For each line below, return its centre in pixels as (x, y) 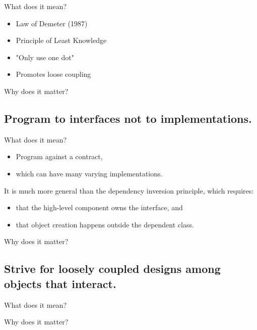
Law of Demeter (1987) (52, 23)
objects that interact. (60, 283)
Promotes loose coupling (53, 74)
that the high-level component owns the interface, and (99, 207)
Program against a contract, (59, 156)
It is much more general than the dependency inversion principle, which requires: (129, 190)
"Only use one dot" (45, 57)
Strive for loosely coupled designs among (112, 269)
